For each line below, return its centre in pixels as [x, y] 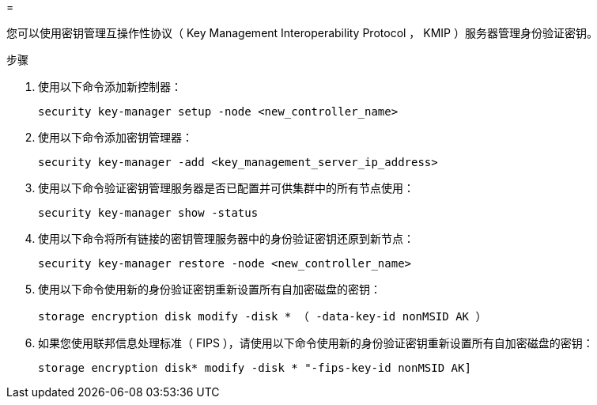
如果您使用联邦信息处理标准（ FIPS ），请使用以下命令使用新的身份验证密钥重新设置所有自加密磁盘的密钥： [316, 343]
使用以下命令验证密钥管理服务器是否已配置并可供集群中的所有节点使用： [226, 188]
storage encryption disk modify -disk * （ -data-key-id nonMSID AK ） [263, 316]
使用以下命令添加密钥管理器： [115, 137]
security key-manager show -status [148, 213]
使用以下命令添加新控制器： [110, 87]
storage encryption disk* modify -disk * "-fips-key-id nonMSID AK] [255, 368]
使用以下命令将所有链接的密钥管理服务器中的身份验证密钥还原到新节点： [226, 238]
